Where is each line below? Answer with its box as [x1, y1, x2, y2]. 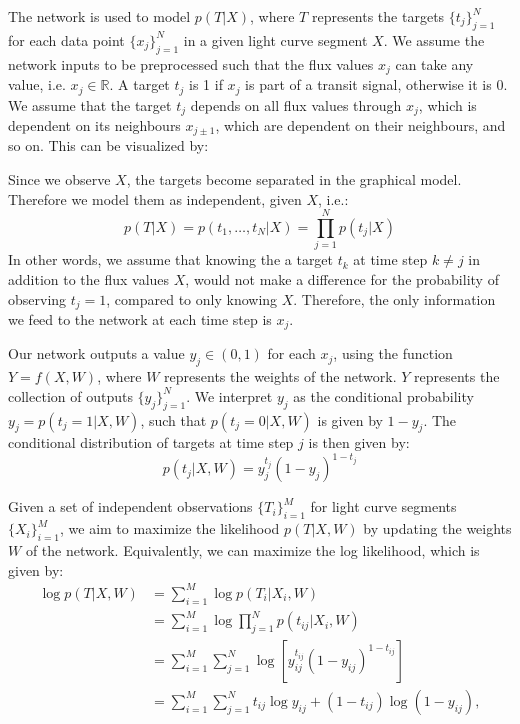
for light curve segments [310, 496, 457, 517]
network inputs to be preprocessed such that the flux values [8, 53, 374, 74]
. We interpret [186, 385, 273, 406]
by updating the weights [363, 518, 512, 539]
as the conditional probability [293, 385, 474, 406]
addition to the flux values [8, 268, 170, 289]
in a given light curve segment [183, 29, 368, 50]
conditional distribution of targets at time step [8, 432, 294, 453]
